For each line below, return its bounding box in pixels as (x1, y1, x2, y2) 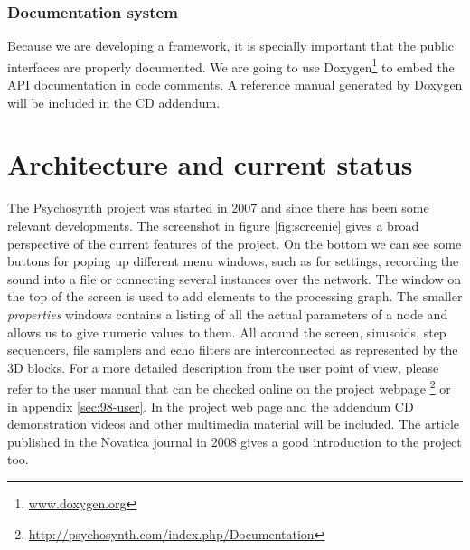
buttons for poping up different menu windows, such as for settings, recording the (7, 251, 459, 270)
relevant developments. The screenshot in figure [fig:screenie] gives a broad (7, 215, 419, 234)
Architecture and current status (7, 146, 413, 183)
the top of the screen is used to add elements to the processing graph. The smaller (7, 287, 463, 306)
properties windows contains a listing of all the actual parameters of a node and (7, 304, 448, 323)
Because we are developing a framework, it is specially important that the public (7, 36, 455, 55)
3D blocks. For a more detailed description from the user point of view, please (7, 357, 439, 376)
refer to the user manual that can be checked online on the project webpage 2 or (7, 376, 451, 397)
